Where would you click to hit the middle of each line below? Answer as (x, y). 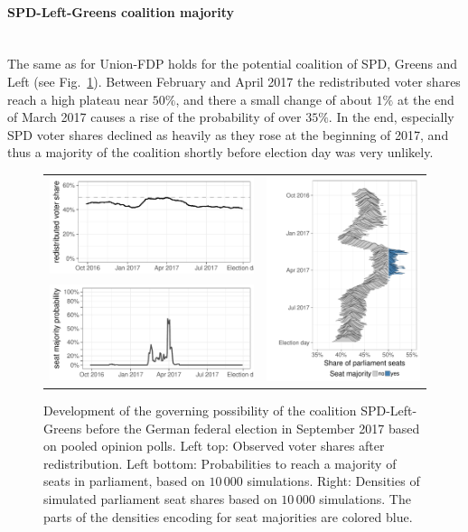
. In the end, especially (391, 117)
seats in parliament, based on (124, 481)
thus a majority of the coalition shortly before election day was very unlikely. (220, 152)
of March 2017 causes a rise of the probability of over (154, 117)
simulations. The (365, 499)
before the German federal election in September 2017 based (253, 428)
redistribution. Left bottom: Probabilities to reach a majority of (220, 463)
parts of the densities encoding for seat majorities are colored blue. (228, 516)
